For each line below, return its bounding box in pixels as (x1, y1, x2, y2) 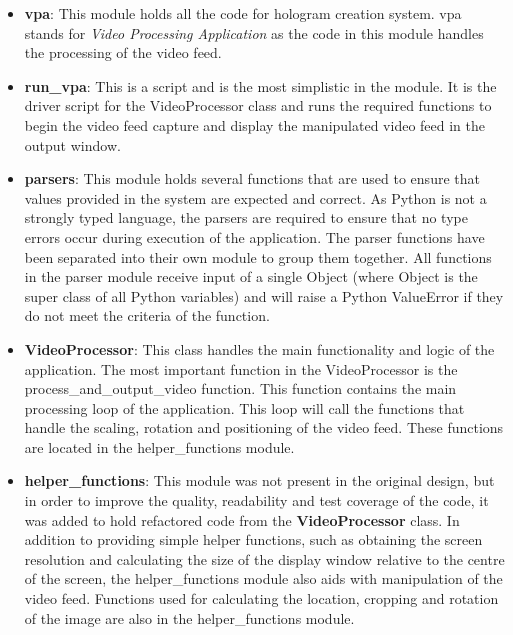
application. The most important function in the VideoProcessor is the (24, 358, 458, 379)
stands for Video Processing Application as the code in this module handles (24, 22, 484, 43)
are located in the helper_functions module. (24, 436, 295, 457)
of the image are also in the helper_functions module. (24, 607, 355, 628)
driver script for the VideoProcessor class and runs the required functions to (24, 95, 492, 116)
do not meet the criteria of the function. (24, 305, 270, 326)
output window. (24, 134, 121, 155)
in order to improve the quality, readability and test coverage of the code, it (24, 490, 489, 511)
